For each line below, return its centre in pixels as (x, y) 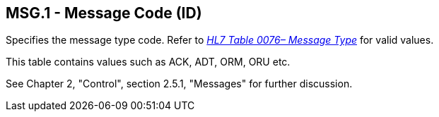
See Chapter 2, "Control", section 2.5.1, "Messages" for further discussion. (179, 84)
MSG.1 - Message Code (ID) (104, 13)
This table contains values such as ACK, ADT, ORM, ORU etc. (148, 62)
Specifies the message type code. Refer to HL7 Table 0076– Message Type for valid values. (220, 40)
